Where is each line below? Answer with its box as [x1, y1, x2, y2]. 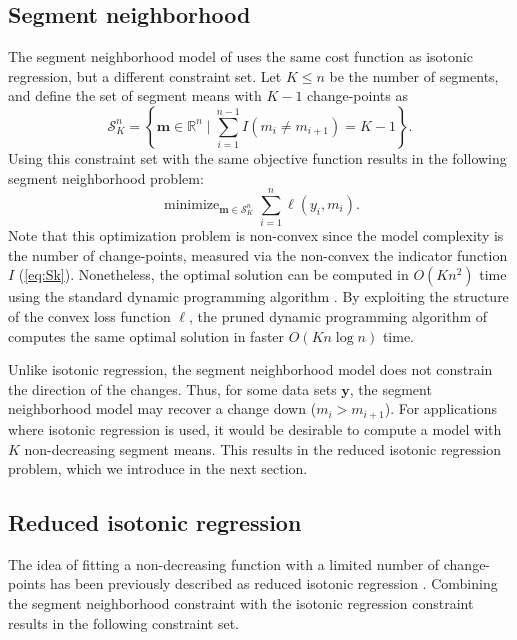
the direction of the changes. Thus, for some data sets [8, 378, 337, 399]
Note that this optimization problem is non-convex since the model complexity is [8, 225, 504, 246]
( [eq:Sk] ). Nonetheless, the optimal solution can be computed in [18, 264, 409, 285]
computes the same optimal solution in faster [8, 325, 285, 346]
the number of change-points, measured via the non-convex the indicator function [8, 244, 508, 265]
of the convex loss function [8, 306, 171, 327]
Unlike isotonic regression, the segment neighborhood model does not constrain [8, 359, 493, 380]
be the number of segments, [329, 65, 499, 86]
